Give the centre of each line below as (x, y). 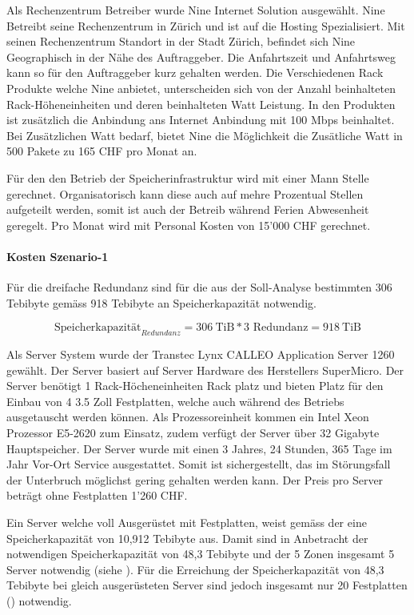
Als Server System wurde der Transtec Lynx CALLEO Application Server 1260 (201, 354)
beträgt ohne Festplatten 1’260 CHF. (97, 495)
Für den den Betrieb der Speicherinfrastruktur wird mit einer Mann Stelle (188, 177)
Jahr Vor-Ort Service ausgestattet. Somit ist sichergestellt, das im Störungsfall (199, 464)
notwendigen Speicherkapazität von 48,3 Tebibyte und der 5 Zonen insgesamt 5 (201, 554)
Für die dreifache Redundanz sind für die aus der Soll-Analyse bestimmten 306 (199, 287)
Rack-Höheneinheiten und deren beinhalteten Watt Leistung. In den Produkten (201, 104)
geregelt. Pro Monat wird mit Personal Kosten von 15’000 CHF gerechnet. (189, 225)
